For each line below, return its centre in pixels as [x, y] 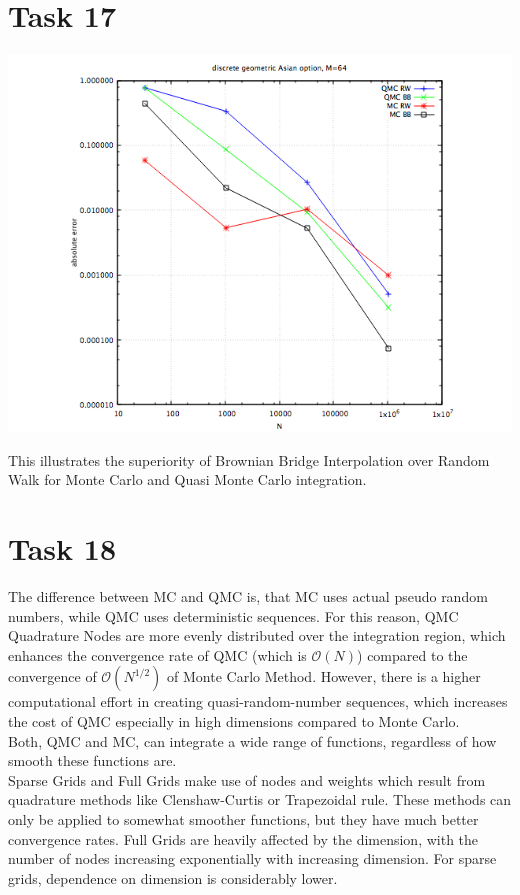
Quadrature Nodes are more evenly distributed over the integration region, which [257, 635]
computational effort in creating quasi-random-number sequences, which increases [258, 701]
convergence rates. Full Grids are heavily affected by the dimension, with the [243, 838]
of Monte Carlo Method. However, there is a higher [324, 676]
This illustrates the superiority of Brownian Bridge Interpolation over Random [249, 459]
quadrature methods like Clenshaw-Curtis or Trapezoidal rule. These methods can [260, 799]
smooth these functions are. [92, 760]
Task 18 [62, 548]
